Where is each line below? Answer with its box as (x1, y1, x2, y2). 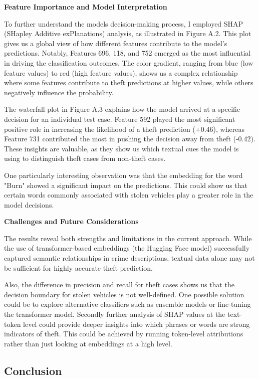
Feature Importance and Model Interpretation (4, 2, 167, 12)
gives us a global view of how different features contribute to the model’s (4, 38, 227, 48)
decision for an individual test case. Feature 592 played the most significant (4, 113, 235, 124)
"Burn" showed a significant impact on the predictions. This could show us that (4, 179, 248, 190)
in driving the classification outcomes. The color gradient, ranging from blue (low (4, 57, 253, 68)
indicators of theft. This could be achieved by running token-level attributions (4, 328, 243, 339)
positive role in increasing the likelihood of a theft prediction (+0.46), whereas (4, 123, 244, 134)
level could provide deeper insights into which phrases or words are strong (23, 318, 250, 329)
